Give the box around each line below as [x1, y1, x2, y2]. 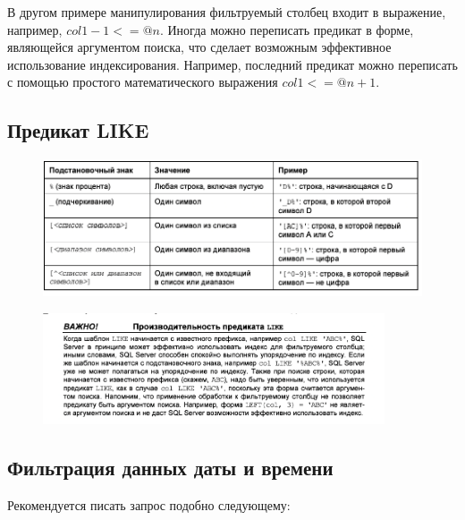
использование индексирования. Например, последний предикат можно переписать [7, 55, 458, 73]
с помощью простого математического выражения [7, 72, 278, 91]
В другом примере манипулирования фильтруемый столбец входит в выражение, [7, 3, 446, 21]
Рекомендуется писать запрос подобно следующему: [7, 495, 291, 514]
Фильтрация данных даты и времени [7, 454, 334, 482]
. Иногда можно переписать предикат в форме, [159, 20, 414, 38]
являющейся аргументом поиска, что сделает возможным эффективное [7, 38, 392, 56]
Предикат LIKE [7, 116, 149, 144]
